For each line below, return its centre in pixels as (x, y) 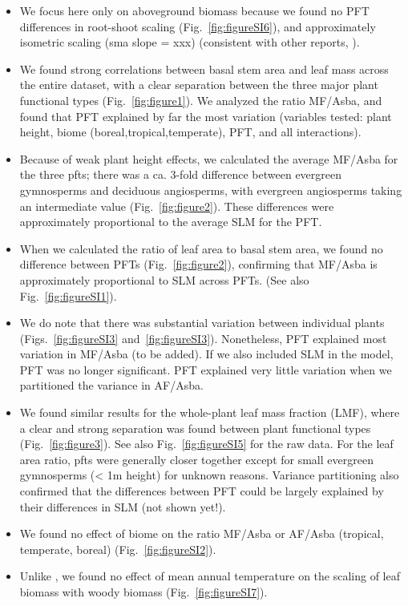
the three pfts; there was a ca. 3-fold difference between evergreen (181, 174)
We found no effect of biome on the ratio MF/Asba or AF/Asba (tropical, (202, 533)
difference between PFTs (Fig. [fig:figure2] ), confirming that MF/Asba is (198, 264)
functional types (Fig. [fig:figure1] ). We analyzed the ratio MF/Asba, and (201, 100)
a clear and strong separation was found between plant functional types (195, 428)
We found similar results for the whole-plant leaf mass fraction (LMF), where (210, 412)
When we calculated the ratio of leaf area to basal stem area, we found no (201, 248)
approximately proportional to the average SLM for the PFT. (171, 222)
